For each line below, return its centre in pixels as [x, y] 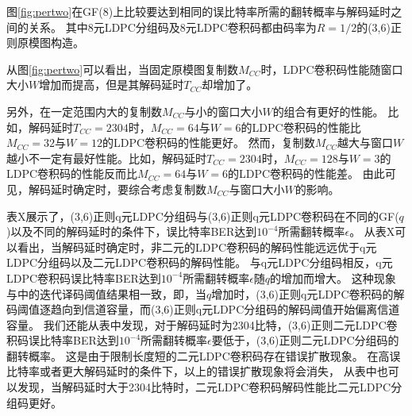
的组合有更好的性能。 [328, 111]
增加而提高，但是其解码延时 [112, 85]
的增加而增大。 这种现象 [333, 277]
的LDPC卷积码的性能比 [301, 127]
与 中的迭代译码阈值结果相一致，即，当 [106, 293]
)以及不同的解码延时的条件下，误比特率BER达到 [132, 231]
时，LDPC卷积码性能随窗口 [332, 69]
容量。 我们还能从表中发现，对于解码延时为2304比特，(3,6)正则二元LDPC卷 [202, 324]
